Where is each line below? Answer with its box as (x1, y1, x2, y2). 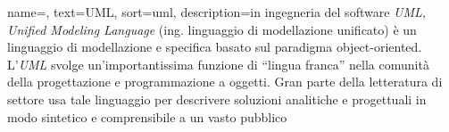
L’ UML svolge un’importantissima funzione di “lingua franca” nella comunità (7, 54, 429, 73)
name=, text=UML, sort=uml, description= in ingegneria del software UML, (7, 3, 427, 21)
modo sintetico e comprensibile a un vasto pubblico (7, 107, 287, 126)
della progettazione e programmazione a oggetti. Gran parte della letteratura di (7, 72, 443, 91)
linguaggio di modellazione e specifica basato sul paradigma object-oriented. (7, 37, 422, 56)
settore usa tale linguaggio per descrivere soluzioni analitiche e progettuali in (7, 89, 427, 108)
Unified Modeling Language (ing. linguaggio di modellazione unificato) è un (7, 20, 417, 38)
